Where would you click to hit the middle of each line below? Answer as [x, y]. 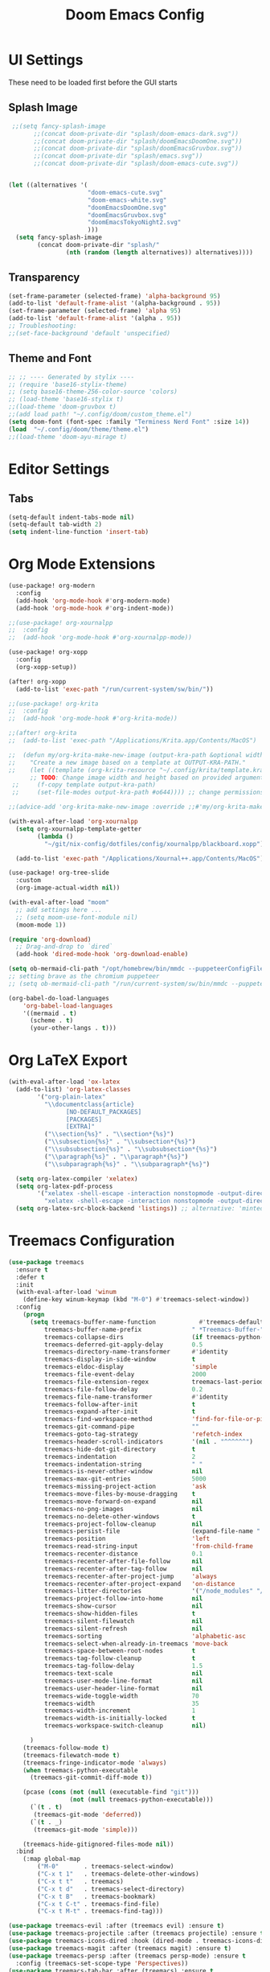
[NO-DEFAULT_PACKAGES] [104, 1111]
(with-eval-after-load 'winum [66, 1292]
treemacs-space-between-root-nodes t [120, 1651]
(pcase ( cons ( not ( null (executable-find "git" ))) [111, 1792]
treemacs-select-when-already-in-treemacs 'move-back [136, 1643]
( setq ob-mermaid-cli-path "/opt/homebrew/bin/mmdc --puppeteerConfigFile [136, 969]
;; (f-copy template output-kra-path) [84, 785]
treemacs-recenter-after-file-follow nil [123, 1561]
